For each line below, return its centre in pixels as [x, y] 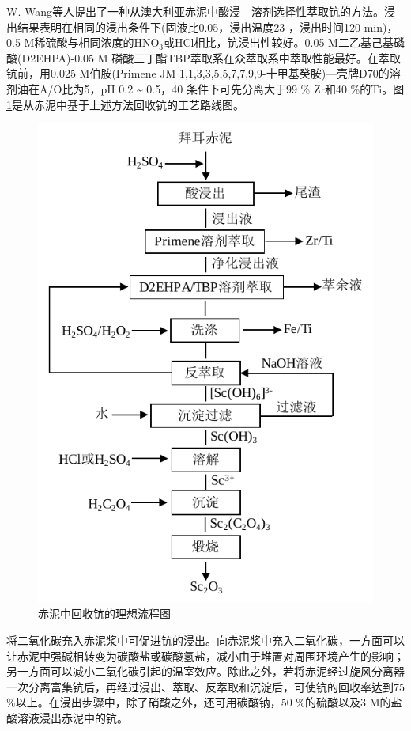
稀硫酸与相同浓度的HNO [97, 42]
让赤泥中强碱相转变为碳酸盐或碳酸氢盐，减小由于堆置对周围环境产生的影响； [205, 655]
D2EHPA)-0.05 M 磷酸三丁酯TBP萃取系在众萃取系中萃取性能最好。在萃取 [211, 57]
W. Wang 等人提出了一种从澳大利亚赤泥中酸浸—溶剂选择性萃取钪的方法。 [195, 11]
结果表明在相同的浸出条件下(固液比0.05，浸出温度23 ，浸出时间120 [189, 27]
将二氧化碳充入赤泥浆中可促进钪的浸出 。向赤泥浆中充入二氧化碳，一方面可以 [205, 640]
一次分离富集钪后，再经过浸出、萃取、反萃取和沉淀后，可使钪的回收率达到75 [205, 686]
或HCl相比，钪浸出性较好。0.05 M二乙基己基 [278, 42]
